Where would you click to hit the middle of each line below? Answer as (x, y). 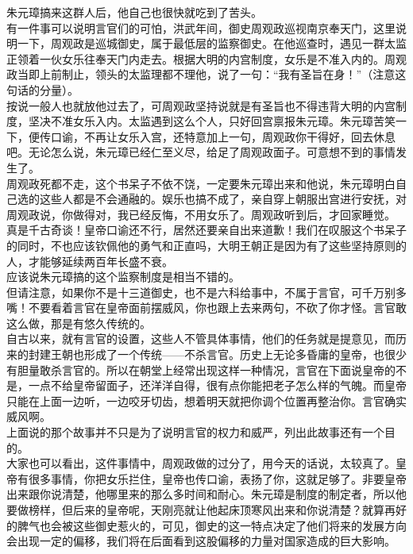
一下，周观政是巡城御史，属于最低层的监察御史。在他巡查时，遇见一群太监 (212, 43)
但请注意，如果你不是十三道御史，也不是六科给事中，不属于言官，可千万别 (201, 292)
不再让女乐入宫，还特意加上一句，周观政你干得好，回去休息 (239, 136)
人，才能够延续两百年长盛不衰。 (90, 261)
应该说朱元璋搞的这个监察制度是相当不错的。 (123, 277)
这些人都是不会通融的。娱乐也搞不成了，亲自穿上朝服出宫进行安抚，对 (223, 199)
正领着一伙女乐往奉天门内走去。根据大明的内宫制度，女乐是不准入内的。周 (201, 58)
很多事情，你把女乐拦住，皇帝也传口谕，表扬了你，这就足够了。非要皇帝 (217, 478)
